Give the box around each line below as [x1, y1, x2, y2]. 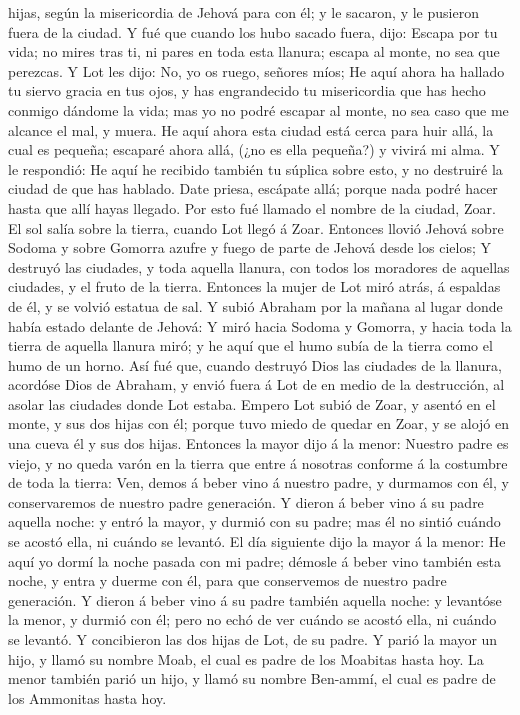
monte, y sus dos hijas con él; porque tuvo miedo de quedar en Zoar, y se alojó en [8, 413, 509, 434]
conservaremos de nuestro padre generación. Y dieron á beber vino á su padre [8, 491, 484, 512]
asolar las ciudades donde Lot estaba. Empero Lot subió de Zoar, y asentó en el [8, 393, 496, 414]
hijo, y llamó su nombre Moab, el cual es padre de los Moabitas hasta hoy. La [8, 648, 484, 669]
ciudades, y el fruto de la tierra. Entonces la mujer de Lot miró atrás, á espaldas [8, 276, 501, 297]
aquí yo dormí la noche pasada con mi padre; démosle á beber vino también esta [8, 550, 502, 571]
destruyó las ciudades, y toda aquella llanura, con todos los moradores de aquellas [8, 256, 510, 277]
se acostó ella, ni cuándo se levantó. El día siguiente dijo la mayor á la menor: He [8, 531, 506, 552]
